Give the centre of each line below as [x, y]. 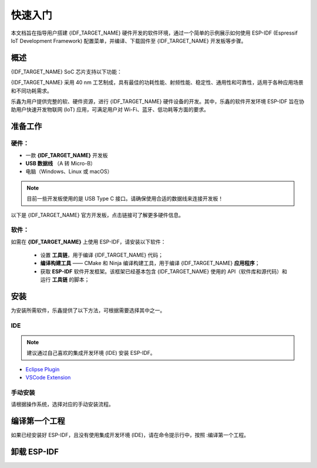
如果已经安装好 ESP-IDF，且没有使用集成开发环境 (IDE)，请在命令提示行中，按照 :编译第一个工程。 [130, 435]
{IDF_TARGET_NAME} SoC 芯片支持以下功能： [67, 72]
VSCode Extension [48, 378]
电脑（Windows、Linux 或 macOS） [69, 172]
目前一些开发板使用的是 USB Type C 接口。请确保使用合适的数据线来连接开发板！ [125, 199]
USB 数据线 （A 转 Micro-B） [61, 163]
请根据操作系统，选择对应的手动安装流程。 [62, 404]
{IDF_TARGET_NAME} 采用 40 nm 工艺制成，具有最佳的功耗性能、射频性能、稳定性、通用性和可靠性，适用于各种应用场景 [157, 83]
